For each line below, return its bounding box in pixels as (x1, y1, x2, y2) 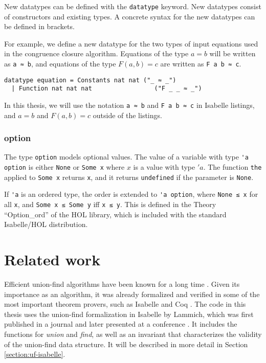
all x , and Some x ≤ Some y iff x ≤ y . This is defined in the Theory (4, 199, 216, 210)
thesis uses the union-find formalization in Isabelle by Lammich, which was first (4, 308, 254, 319)
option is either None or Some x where (4, 162, 125, 172)
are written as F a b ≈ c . (160, 58, 241, 69)
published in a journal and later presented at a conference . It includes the (4, 319, 237, 329)
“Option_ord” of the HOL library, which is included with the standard (4, 209, 227, 219)
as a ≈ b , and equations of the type (4, 58, 116, 69)
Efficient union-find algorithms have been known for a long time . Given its (4, 279, 240, 289)
